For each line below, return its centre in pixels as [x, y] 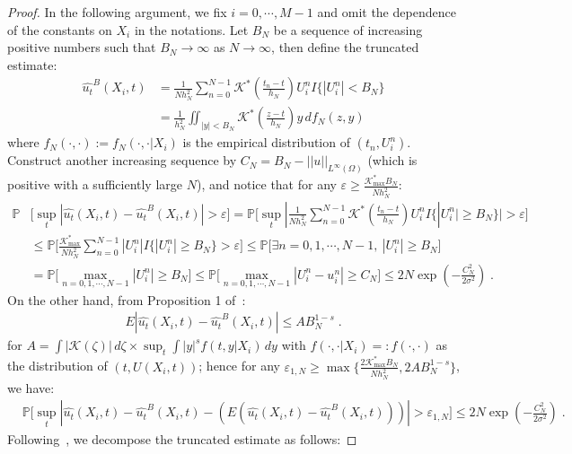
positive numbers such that [82, 47]
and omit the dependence [387, 12]
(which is [392, 160]
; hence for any [239, 366]
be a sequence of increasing [348, 29]
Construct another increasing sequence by [122, 160]
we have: [31, 387]
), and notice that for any [266, 184]
